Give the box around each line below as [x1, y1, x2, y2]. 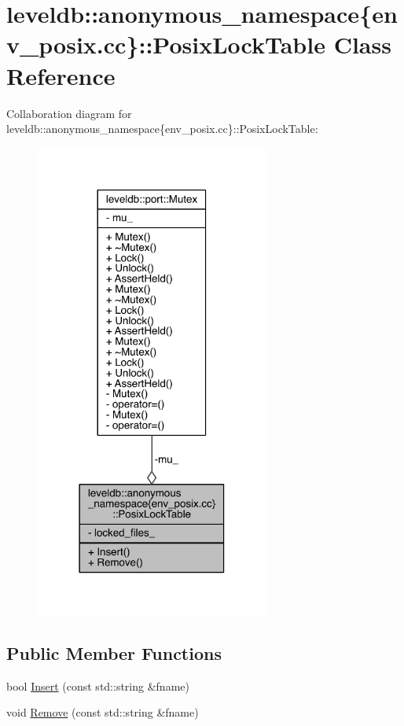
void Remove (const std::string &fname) [6, 704, 199, 720]
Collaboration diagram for [6, 105, 132, 121]
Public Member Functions [6, 640, 222, 665]
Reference [6, 59, 116, 91]
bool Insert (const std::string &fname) [6, 677, 189, 694]
